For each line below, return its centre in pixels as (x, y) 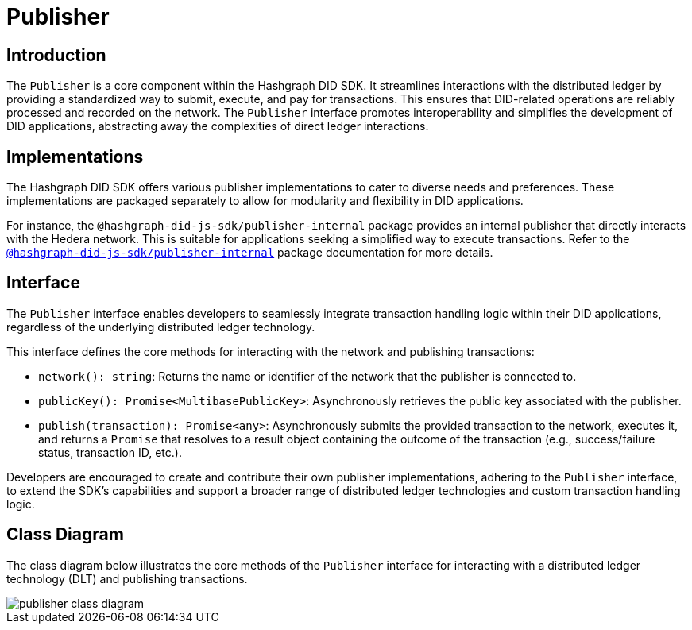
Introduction (56, 55)
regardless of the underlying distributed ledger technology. (161, 327)
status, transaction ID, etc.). (110, 452)
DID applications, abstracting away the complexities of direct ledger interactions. (218, 126)
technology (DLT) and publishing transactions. (127, 578)
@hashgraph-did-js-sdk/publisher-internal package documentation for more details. (250, 253)
